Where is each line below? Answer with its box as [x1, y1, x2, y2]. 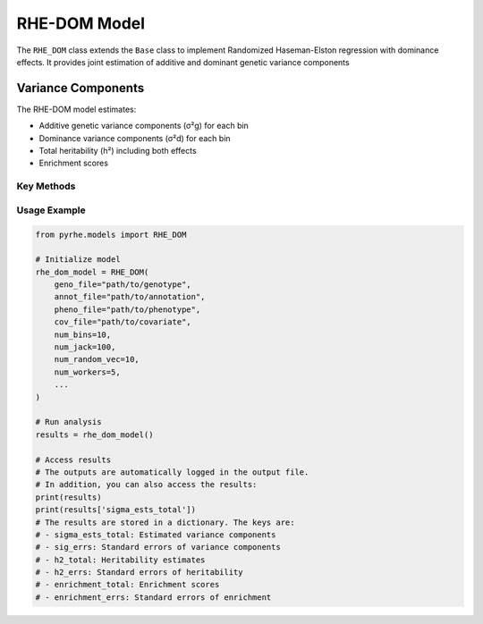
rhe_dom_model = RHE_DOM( [35, 266, 149, 277]
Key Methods [16, 180, 76, 192]
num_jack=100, [54, 342, 116, 352]
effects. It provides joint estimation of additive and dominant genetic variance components [16, 56, 350, 67]
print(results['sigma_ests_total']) [35, 505, 197, 515]
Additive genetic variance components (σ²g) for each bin [38, 121, 250, 131]
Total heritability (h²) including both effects [38, 146, 197, 156]
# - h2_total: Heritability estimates [35, 554, 206, 565]
